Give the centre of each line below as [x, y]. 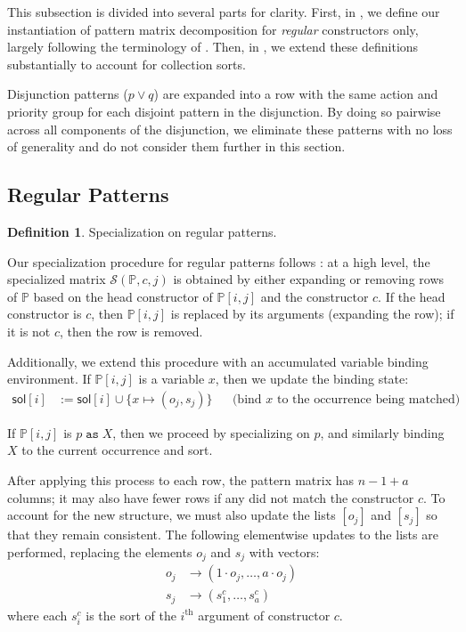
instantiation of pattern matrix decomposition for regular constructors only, [213, 29]
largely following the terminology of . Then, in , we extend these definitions [213, 47]
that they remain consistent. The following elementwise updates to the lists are [223, 535]
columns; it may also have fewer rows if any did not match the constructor [211, 497]
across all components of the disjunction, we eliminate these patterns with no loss [230, 129]
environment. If [49, 379]
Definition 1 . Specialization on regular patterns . [142, 231]
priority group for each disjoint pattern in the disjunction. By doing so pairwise [224, 111]
